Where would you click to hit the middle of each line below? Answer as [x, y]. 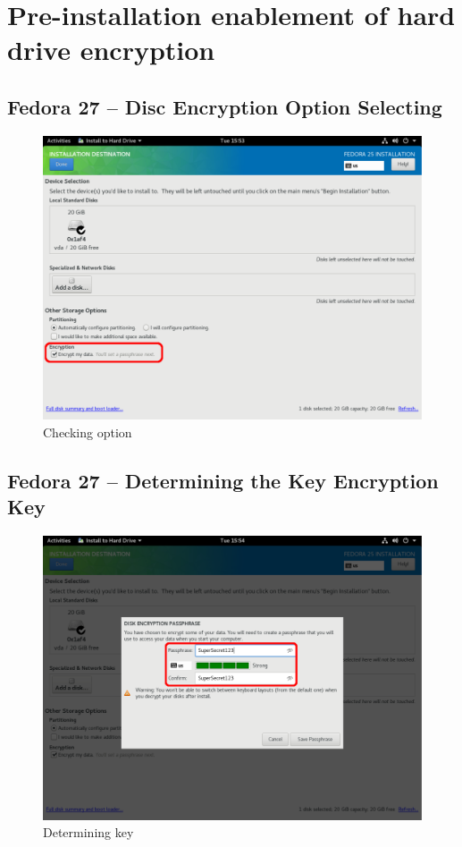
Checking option [88, 432]
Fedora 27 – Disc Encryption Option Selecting [225, 106]
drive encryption [111, 50]
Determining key [88, 832]
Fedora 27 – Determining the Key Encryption [223, 480]
